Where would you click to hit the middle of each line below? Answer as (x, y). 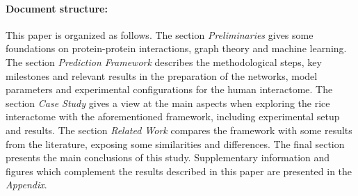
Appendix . (26, 185)
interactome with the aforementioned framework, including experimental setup (173, 116)
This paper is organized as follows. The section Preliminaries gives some (160, 34)
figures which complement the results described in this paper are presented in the (179, 171)
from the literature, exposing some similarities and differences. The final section (175, 144)
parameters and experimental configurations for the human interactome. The (169, 89)
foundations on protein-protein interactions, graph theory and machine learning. (176, 48)
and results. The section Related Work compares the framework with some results (179, 130)
